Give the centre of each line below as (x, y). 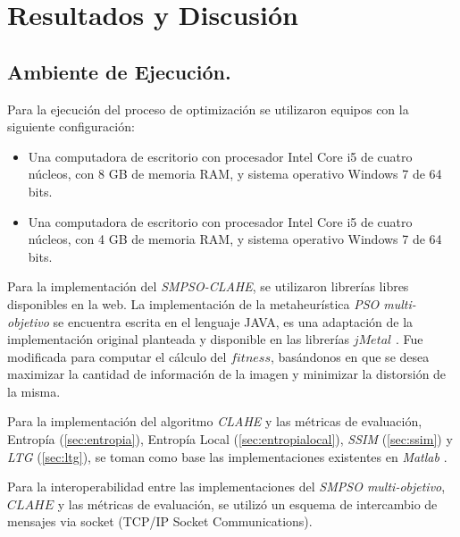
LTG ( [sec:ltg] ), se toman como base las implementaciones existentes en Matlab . (227, 456)
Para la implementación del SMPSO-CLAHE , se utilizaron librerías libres (208, 286)
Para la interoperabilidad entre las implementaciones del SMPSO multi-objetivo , (226, 487)
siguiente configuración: (71, 126)
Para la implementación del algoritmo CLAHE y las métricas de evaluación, (215, 421)
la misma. (34, 391)
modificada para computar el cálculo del (117, 356)
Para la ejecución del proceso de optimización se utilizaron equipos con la (208, 109)
